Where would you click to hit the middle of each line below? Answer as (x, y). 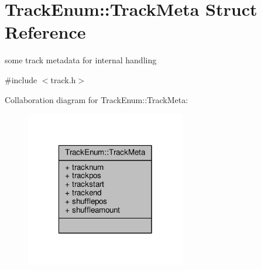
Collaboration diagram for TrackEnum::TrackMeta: (97, 99)
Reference (45, 32)
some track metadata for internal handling (81, 60)
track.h (63, 79)
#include (21, 79)
